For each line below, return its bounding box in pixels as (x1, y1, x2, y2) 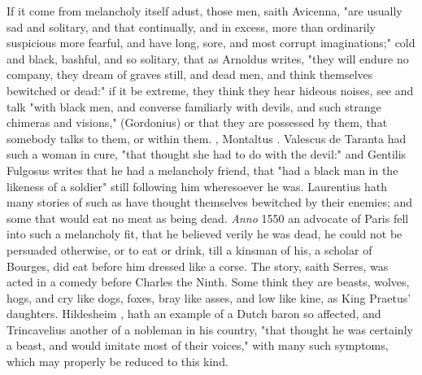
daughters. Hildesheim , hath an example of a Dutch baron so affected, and (7, 305, 381, 322)
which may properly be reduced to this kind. (7, 353, 228, 370)
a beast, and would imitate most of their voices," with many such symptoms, (7, 337, 389, 354)
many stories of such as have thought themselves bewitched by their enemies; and (7, 194, 413, 211)
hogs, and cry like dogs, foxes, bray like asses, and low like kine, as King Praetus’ (7, 289, 411, 306)
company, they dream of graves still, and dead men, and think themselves (7, 66, 373, 83)
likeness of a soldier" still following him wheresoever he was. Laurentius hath (7, 177, 388, 194)
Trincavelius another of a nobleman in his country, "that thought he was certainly (7, 320, 413, 338)
